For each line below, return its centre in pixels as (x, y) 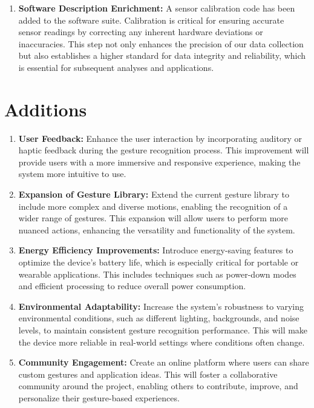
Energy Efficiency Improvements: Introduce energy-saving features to (156, 250)
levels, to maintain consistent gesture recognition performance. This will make (163, 330)
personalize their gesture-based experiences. (99, 397)
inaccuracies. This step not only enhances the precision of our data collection (161, 43)
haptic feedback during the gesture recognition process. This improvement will (164, 150)
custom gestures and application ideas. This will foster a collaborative (148, 374)
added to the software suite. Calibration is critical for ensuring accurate (151, 20)
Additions (46, 109)
